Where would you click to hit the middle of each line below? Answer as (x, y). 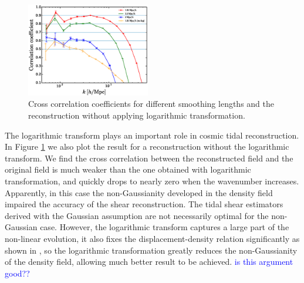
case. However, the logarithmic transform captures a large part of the (165, 227)
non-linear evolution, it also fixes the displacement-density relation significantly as (152, 238)
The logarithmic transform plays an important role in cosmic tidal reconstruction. (152, 135)
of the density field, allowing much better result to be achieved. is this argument (149, 262)
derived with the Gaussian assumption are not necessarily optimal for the (137, 215)
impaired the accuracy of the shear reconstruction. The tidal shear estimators (144, 204)
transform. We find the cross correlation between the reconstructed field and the (149, 158)
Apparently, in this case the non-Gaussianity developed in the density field (139, 192)
